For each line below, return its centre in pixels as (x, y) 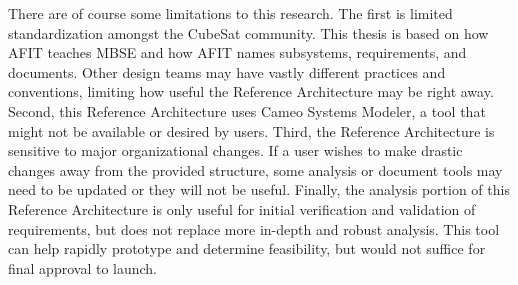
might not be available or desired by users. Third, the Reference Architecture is (251, 130)
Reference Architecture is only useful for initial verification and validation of (242, 208)
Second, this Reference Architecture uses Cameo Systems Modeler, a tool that (247, 110)
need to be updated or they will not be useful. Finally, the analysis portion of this (259, 189)
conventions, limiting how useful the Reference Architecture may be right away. (251, 91)
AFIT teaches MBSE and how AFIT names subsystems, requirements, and (237, 52)
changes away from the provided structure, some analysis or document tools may (255, 169)
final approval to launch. (83, 267)
